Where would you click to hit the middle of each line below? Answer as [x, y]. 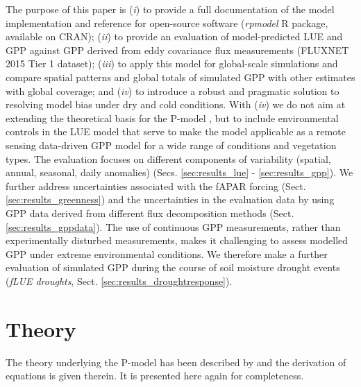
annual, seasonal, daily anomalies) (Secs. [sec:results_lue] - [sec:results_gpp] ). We [179, 172]
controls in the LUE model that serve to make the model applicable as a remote [176, 131]
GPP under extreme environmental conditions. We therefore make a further [167, 253]
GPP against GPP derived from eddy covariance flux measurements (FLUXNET [177, 50]
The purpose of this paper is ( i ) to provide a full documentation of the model [170, 9]
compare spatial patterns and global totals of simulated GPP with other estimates [180, 77]
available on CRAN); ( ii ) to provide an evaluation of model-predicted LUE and [174, 36]
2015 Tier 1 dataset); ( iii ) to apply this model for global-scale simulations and [172, 63]
